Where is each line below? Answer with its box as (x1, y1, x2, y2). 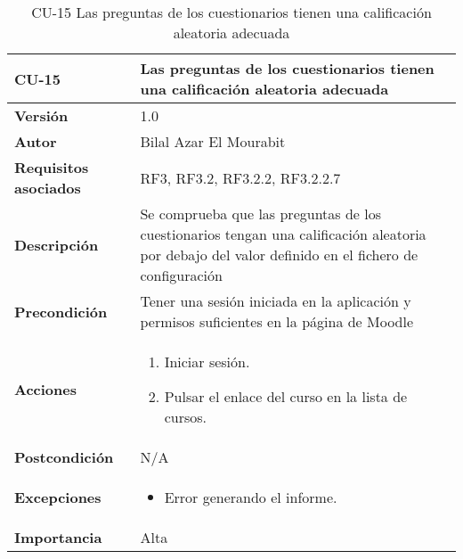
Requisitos (14, 157, 89, 177)
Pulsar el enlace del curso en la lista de (164, 386, 408, 407)
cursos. (164, 407, 207, 427)
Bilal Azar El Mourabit (140, 131, 286, 152)
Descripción (14, 234, 99, 255)
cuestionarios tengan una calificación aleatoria (140, 224, 426, 244)
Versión (14, 105, 69, 126)
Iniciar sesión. (164, 351, 250, 372)
